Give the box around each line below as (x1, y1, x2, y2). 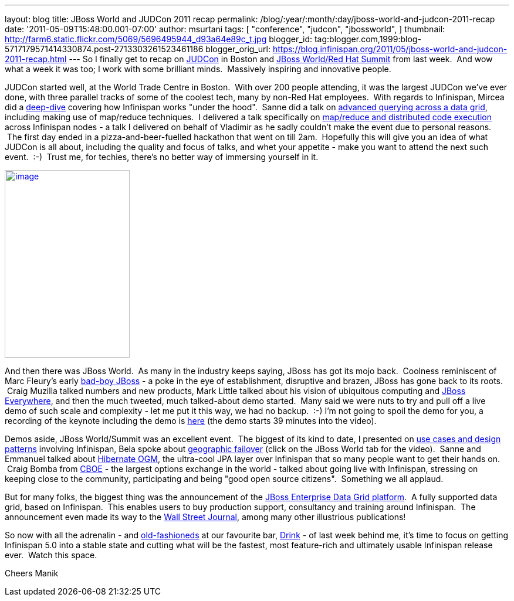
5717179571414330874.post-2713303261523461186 (5, 44, 204, 54)
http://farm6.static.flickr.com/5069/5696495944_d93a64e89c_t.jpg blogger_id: (5, 34, 313, 44)
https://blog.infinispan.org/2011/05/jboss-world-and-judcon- (272, 44, 508, 54)
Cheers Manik (5, 568, 59, 578)
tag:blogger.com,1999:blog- (314, 34, 421, 44)
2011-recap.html (5, 54, 67, 64)
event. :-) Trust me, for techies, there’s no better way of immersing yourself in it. (5, 152, 319, 162)
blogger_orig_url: (205, 44, 271, 54)
